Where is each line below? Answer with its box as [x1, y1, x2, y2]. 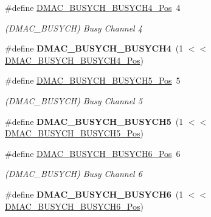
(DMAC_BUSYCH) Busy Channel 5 [5, 94, 142, 107]
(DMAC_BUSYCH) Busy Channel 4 [5, 21, 142, 34]
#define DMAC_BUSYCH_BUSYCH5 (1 [5, 115, 184, 127]
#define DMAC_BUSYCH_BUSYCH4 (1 [5, 42, 184, 55]
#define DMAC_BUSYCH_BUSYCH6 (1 [5, 187, 184, 200]
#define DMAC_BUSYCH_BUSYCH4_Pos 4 [5, 1, 181, 13]
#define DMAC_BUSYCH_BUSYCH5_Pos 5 [5, 74, 181, 87]
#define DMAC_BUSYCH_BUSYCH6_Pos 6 [5, 147, 181, 159]
